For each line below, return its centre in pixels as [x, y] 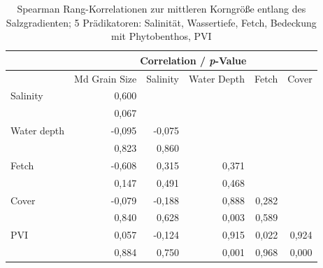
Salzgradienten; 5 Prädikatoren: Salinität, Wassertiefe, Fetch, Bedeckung [161, 22]
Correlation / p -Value [193, 60]
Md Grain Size [106, 78]
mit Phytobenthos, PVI [161, 36]
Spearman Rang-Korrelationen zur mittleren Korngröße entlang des [161, 8]
